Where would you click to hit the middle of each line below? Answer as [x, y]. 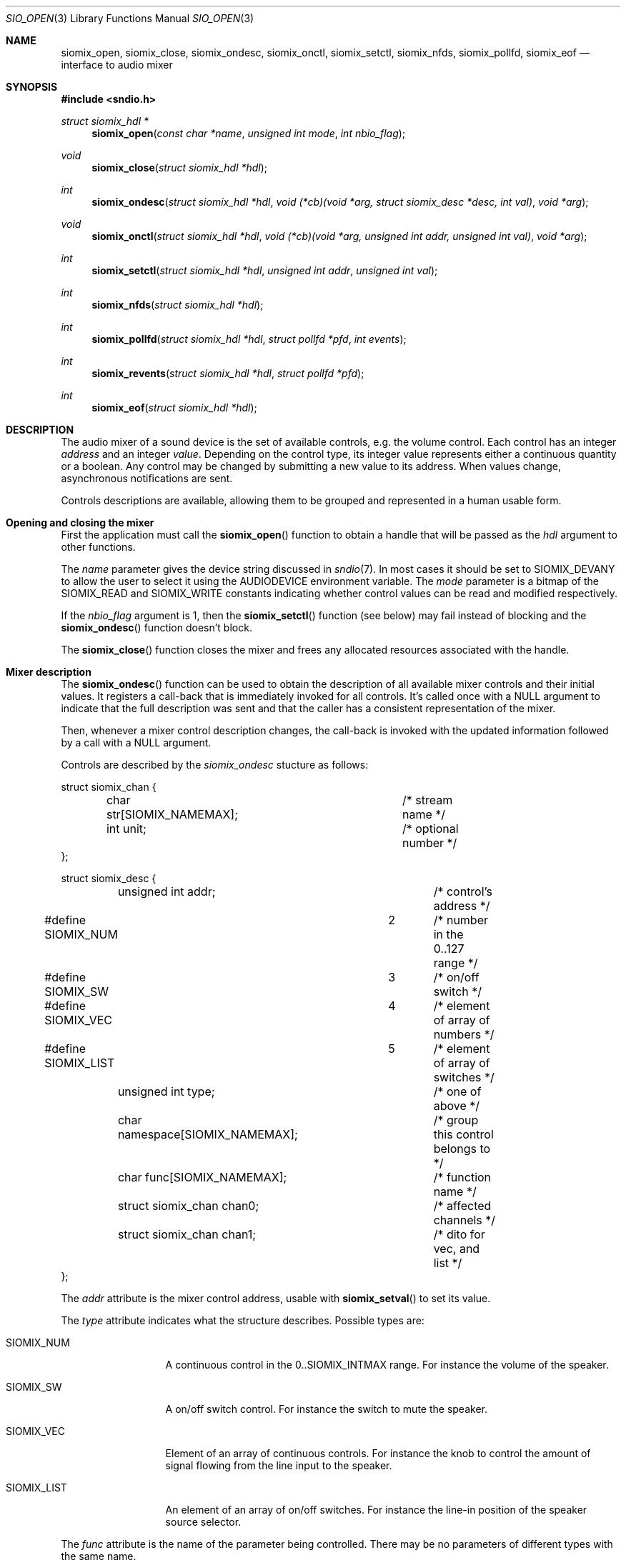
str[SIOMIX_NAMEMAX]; [172, 814]
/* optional [430, 829]
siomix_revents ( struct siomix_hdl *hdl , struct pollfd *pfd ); [228, 373]
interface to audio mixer [117, 65]
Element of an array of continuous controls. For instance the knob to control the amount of [378, 1453]
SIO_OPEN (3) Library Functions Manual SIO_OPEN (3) [130, 18]
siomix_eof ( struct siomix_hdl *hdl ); [174, 407]
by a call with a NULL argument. [136, 742]
